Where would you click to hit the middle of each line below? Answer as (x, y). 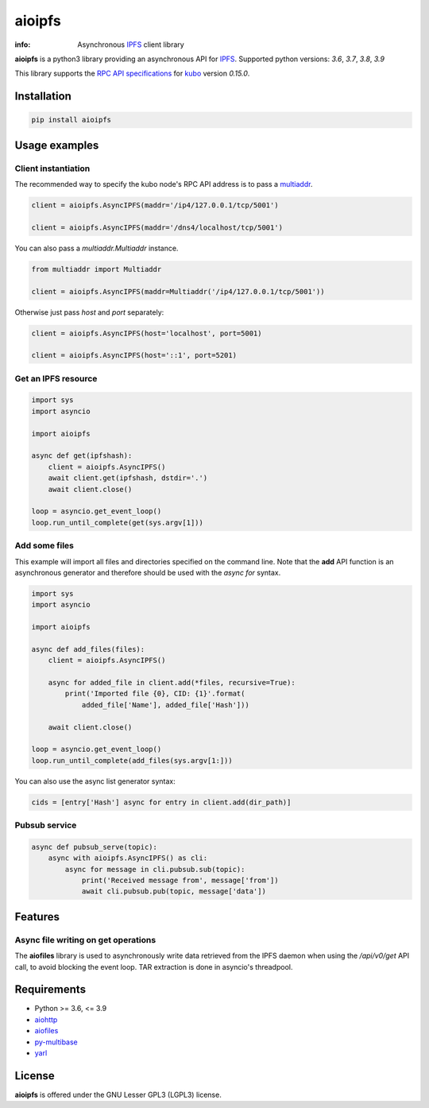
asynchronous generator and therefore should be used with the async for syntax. (148, 572)
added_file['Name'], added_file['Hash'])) (165, 705)
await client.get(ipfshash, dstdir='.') (128, 478)
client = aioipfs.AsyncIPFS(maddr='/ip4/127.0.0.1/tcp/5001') (155, 205)
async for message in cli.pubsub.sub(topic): (155, 869)
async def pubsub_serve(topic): (95, 847)
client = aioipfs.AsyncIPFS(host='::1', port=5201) (134, 355)
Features (37, 917)
